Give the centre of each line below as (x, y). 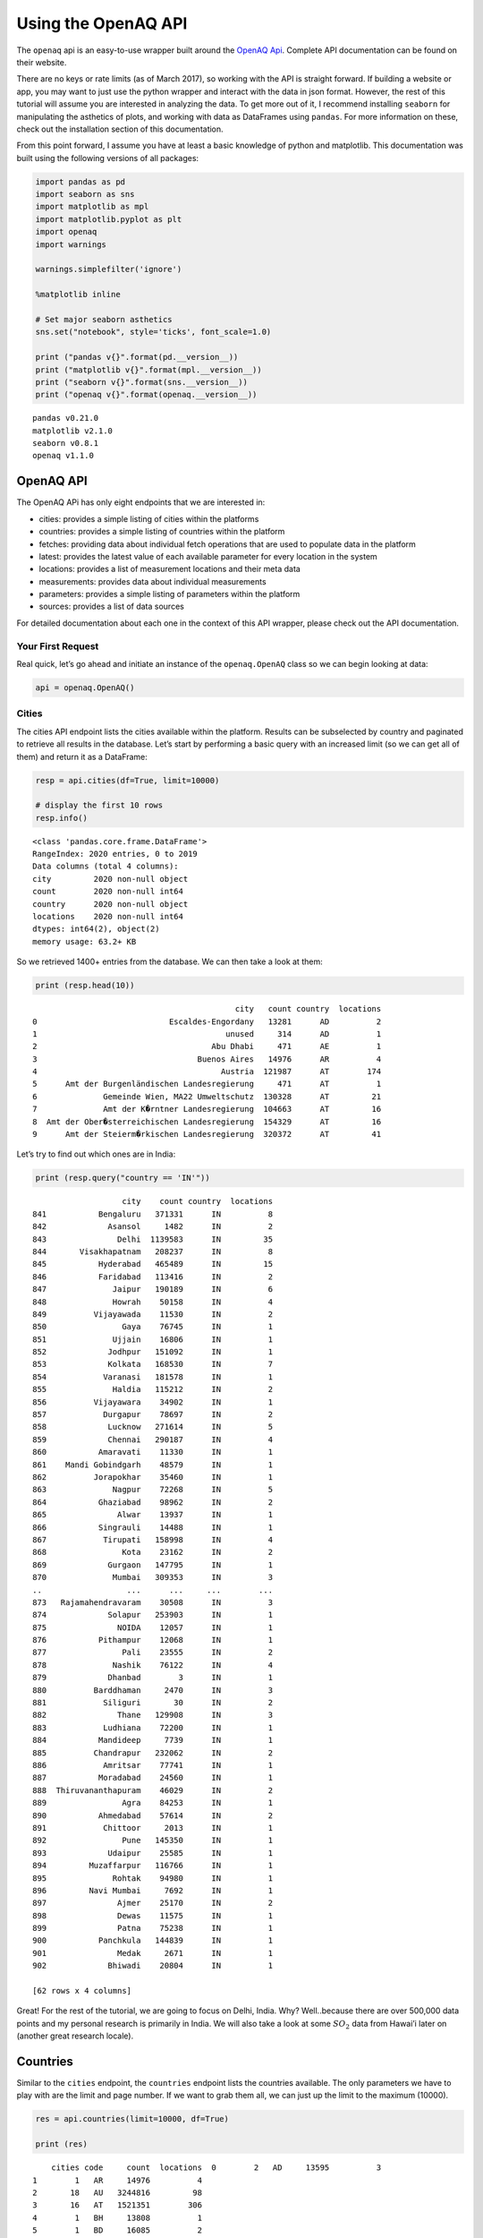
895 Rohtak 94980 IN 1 (153, 1878)
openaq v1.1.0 (63, 456)
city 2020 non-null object (110, 879)
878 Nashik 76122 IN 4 (153, 1665)
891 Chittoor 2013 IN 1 (153, 1828)
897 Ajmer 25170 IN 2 (153, 1903)
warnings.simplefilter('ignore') (109, 269)
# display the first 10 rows (99, 805)
